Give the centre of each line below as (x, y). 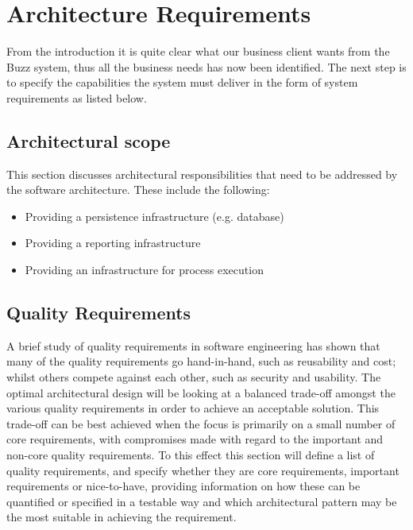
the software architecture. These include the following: (138, 190)
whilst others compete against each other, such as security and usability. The (194, 377)
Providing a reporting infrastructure (113, 243)
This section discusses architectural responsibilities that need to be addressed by (202, 174)
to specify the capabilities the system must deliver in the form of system (182, 82)
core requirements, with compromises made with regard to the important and (195, 439)
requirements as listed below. (77, 97)
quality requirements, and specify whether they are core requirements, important (203, 470)
